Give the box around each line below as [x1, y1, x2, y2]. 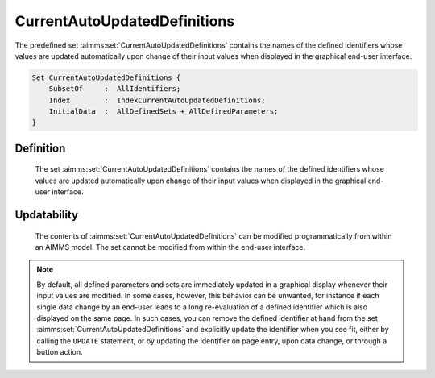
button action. [36, 347, 84, 357]
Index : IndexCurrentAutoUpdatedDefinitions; [48, 95, 266, 105]
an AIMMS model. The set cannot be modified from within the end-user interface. [35, 243, 306, 252]
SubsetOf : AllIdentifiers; [48, 85, 181, 93]
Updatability [14, 208, 79, 222]
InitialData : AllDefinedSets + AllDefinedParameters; [48, 107, 279, 116]
